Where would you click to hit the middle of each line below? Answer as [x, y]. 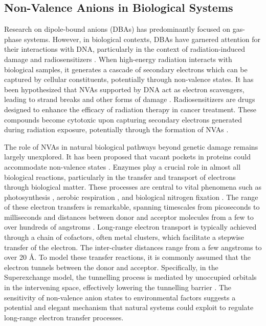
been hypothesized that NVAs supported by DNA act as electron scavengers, [124, 89]
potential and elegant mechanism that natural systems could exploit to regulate [129, 307]
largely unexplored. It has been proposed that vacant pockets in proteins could [127, 157]
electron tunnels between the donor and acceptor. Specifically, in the [111, 267]
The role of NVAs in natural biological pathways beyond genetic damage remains [131, 146]
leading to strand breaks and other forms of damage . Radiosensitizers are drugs [130, 99]
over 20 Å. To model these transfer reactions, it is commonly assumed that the [128, 257]
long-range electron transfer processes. [64, 317]
